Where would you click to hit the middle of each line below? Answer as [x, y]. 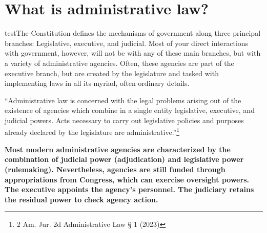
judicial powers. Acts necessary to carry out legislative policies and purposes [124, 120]
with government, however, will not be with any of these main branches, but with [133, 53]
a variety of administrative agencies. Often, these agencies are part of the [119, 63]
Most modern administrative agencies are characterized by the [118, 149]
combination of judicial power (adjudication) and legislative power [124, 159]
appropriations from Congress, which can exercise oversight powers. [127, 179]
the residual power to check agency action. [81, 199]
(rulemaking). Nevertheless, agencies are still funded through [115, 169]
